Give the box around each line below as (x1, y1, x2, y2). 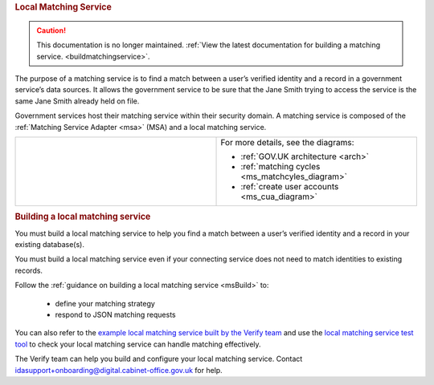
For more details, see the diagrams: (220, 137, 354, 148)
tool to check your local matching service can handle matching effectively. (14, 339, 261, 349)
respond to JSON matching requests (55, 310, 176, 319)
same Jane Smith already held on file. (14, 96, 140, 106)
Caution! (36, 25, 67, 35)
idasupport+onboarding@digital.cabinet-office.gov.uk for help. (14, 365, 223, 375)
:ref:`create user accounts (240, 181, 339, 192)
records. (14, 265, 43, 275)
